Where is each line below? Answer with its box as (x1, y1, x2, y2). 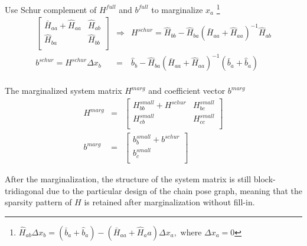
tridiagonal (5, 184, 44, 196)
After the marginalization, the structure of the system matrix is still (5, 172, 252, 185)
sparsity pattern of (5, 196, 72, 208)
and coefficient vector (148, 84, 226, 97)
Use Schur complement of (5, 3, 97, 15)
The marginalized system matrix (5, 84, 122, 97)
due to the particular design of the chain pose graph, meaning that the (46, 184, 302, 196)
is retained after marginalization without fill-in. (84, 196, 255, 208)
